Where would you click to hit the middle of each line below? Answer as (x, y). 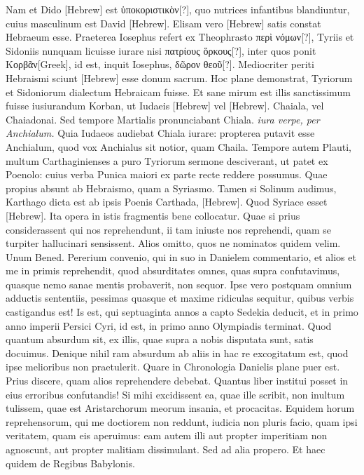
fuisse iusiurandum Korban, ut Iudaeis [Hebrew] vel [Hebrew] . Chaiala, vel (165, 106)
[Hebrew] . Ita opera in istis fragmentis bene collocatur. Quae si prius (153, 215)
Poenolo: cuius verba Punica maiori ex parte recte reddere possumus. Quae (167, 174)
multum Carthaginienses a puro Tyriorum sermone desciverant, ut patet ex (167, 160)
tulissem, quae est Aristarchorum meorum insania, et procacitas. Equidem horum (180, 408)
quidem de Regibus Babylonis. (70, 463)
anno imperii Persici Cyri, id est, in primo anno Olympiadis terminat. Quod (169, 325)
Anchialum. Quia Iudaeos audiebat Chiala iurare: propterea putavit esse (160, 133)
